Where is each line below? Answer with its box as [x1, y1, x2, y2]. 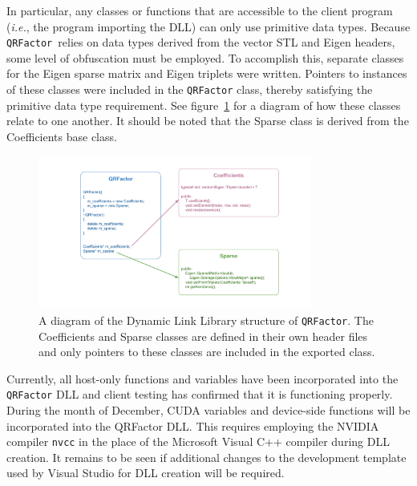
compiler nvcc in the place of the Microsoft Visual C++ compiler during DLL [6, 433, 390, 450]
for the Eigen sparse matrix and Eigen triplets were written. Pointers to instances [6, 65, 407, 82]
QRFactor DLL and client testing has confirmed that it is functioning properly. [6, 386, 393, 403]
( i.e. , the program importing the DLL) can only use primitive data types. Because [6, 18, 411, 34]
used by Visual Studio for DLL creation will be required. [6, 464, 285, 481]
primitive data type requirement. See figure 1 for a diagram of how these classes [6, 96, 401, 113]
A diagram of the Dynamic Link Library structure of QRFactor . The [38, 311, 374, 328]
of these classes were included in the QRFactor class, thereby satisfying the [6, 81, 373, 98]
